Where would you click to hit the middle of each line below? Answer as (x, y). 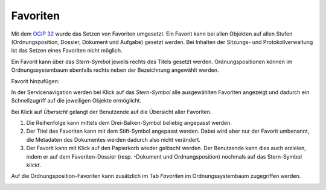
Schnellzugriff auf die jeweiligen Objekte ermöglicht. (76, 101)
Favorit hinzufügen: (35, 81)
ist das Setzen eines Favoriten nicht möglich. (67, 51)
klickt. (34, 165)
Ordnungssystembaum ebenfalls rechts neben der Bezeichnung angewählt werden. (115, 70)
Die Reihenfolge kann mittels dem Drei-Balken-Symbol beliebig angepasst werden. (129, 123)
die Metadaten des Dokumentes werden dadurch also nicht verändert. (113, 139)
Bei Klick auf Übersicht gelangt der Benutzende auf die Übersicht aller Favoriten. (111, 112)
